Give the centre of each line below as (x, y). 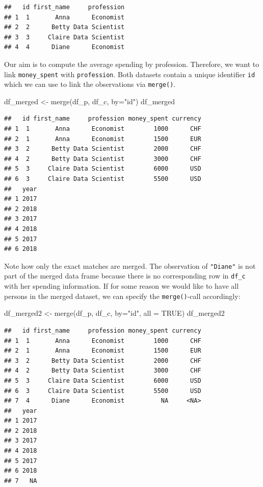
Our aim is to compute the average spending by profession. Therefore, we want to (132, 64)
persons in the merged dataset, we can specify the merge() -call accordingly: (122, 296)
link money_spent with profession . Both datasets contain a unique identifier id (130, 74)
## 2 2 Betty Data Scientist (64, 27)
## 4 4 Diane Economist (64, 47)
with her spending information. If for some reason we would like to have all (122, 286)
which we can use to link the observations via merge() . (90, 84)
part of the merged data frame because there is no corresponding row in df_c (125, 276)
